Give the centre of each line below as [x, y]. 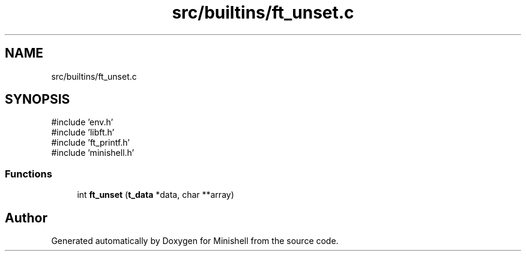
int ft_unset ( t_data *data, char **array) [156, 195]
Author [26, 218]
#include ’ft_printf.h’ [91, 143]
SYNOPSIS [38, 100]
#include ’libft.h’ [83, 132]
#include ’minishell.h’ [93, 153]
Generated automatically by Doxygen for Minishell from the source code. [195, 241]
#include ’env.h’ [82, 122]
